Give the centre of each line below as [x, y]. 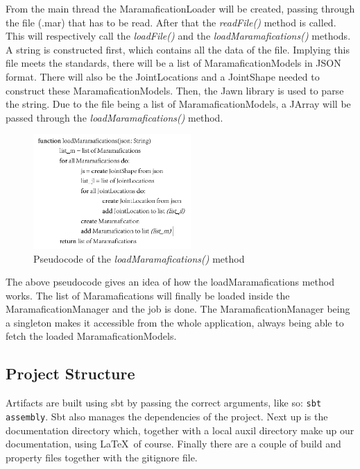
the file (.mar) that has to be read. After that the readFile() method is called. [171, 22]
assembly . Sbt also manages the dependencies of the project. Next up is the [167, 416]
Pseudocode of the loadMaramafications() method [139, 258]
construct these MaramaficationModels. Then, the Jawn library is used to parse [175, 90]
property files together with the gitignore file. [102, 457]
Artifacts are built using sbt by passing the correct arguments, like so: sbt [164, 403]
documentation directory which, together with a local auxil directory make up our [180, 430]
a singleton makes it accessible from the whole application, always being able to [175, 322]
